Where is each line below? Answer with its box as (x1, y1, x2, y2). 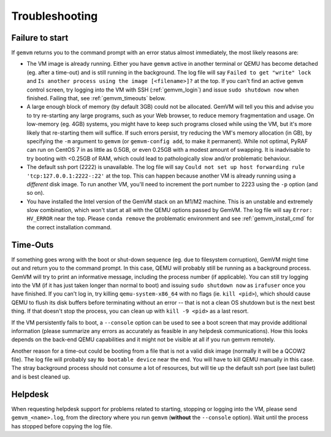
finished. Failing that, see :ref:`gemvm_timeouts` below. (26, 95, 166, 102)
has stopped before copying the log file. (11, 422, 113, 430)
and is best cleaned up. (11, 372, 70, 380)
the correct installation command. (26, 223, 112, 230)
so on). (26, 189, 45, 197)
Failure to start (11, 33, 69, 43)
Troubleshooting (11, 9, 98, 23)
